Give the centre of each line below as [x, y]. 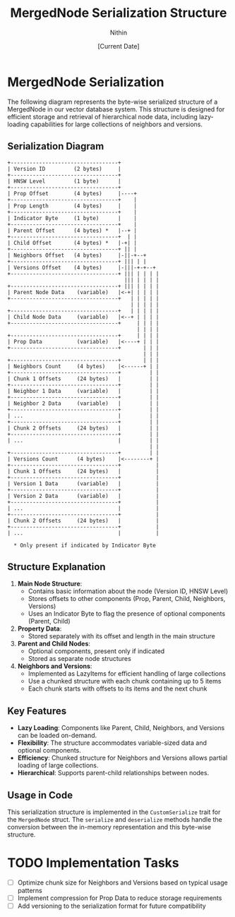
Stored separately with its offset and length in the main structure [121, 636]
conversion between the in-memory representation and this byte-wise [109, 827]
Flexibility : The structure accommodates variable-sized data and [112, 743]
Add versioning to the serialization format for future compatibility [112, 906]
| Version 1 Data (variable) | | [83, 484]
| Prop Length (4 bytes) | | [72, 206]
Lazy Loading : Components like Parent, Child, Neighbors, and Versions [121, 728]
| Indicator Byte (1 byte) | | [72, 218]
